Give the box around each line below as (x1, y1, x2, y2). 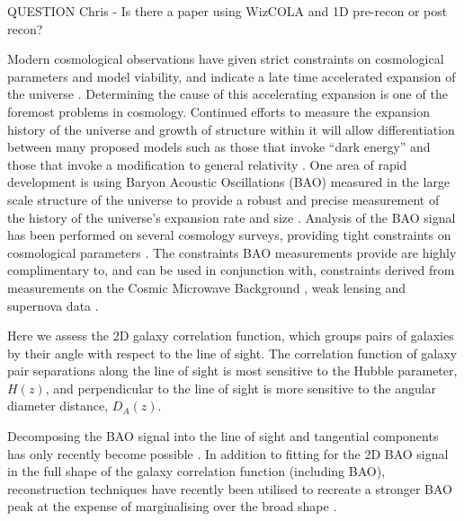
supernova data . (7, 296, 99, 314)
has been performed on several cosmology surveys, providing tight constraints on (7, 225, 451, 244)
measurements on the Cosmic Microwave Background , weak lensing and (7, 278, 406, 296)
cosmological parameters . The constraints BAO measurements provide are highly (7, 243, 457, 261)
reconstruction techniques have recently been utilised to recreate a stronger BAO (7, 479, 453, 498)
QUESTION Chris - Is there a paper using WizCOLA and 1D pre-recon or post (7, 2, 448, 20)
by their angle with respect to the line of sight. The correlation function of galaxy (7, 343, 458, 362)
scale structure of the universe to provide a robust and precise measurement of (7, 190, 440, 208)
